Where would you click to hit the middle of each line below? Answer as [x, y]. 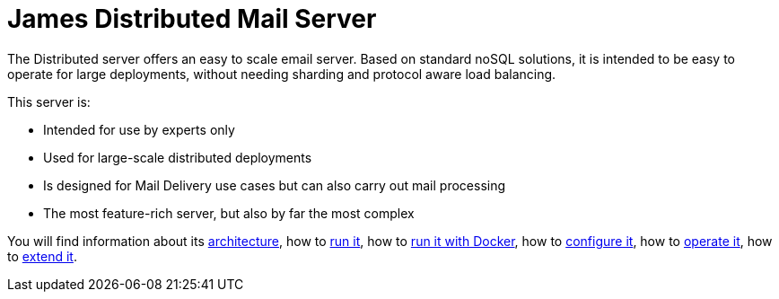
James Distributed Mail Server [192, 19]
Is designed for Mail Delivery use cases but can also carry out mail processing [275, 185]
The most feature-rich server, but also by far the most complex [229, 213]
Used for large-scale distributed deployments [178, 157]
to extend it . [42, 256]
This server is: [49, 101]
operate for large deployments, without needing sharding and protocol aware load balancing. [282, 74]
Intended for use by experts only [139, 129]
